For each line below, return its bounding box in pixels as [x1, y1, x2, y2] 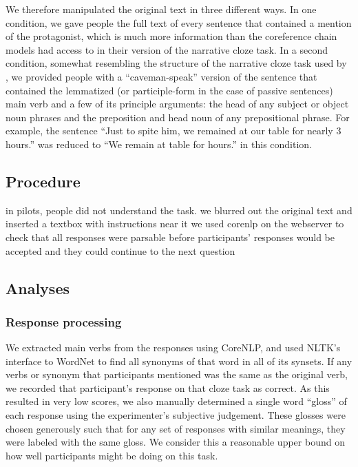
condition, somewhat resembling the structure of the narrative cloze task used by [6, 56, 347, 70]
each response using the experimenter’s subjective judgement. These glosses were [6, 408, 346, 422]
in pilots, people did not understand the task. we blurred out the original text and [6, 203, 352, 217]
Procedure [6, 170, 81, 191]
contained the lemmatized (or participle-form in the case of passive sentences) [6, 83, 333, 97]
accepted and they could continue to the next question [6, 243, 235, 258]
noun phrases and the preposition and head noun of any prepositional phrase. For [6, 110, 350, 124]
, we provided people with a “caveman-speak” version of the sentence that [6, 69, 317, 83]
